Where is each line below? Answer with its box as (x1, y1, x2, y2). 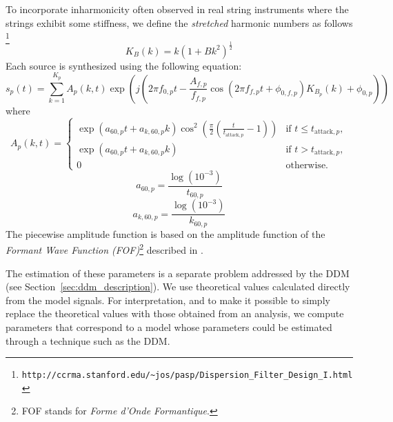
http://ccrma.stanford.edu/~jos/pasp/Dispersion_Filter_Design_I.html (21, 370, 353, 381)
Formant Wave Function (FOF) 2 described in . (6, 241, 203, 257)
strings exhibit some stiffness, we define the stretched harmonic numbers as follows (6, 15, 353, 30)
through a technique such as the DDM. (6, 333, 170, 348)
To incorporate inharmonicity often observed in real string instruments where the (6, 2, 349, 16)
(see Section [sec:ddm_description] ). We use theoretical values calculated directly (6, 279, 350, 294)
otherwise (285, 160, 326, 170)
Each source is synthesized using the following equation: (6, 58, 242, 72)
